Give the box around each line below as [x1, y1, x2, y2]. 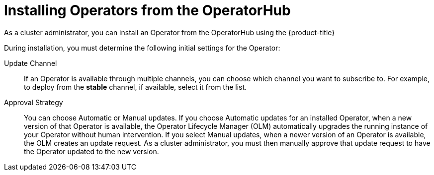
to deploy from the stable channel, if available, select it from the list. [24, 82, 247, 91]
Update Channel [4, 58, 57, 67]
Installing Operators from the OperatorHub [4, 2, 291, 19]
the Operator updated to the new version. [24, 147, 159, 156]
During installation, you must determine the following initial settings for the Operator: [4, 43, 280, 52]
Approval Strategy [4, 98, 63, 107]
